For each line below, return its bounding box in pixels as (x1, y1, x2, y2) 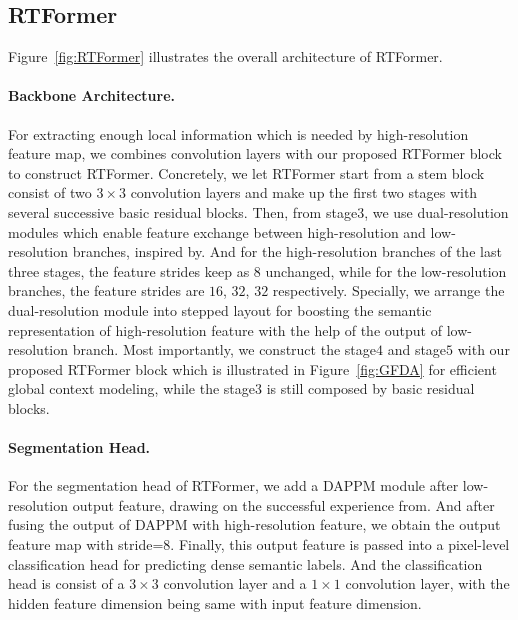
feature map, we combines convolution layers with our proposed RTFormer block (8, 143, 502, 164)
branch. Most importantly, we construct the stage (72, 339, 376, 360)
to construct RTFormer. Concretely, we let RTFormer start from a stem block (8, 162, 485, 183)
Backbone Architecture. (8, 85, 176, 106)
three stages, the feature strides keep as (8, 260, 250, 281)
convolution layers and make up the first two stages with (130, 182, 478, 203)
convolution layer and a (163, 573, 307, 594)
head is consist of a (8, 573, 125, 594)
